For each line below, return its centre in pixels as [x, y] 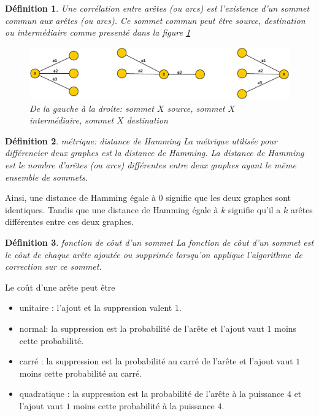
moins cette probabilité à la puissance [144, 405]
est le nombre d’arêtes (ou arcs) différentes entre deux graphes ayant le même [151, 165]
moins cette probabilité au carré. [81, 373]
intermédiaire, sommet [72, 120]
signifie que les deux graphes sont [228, 198]
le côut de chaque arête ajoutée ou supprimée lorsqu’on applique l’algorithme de [154, 254]
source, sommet [196, 108]
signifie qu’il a [255, 209]
